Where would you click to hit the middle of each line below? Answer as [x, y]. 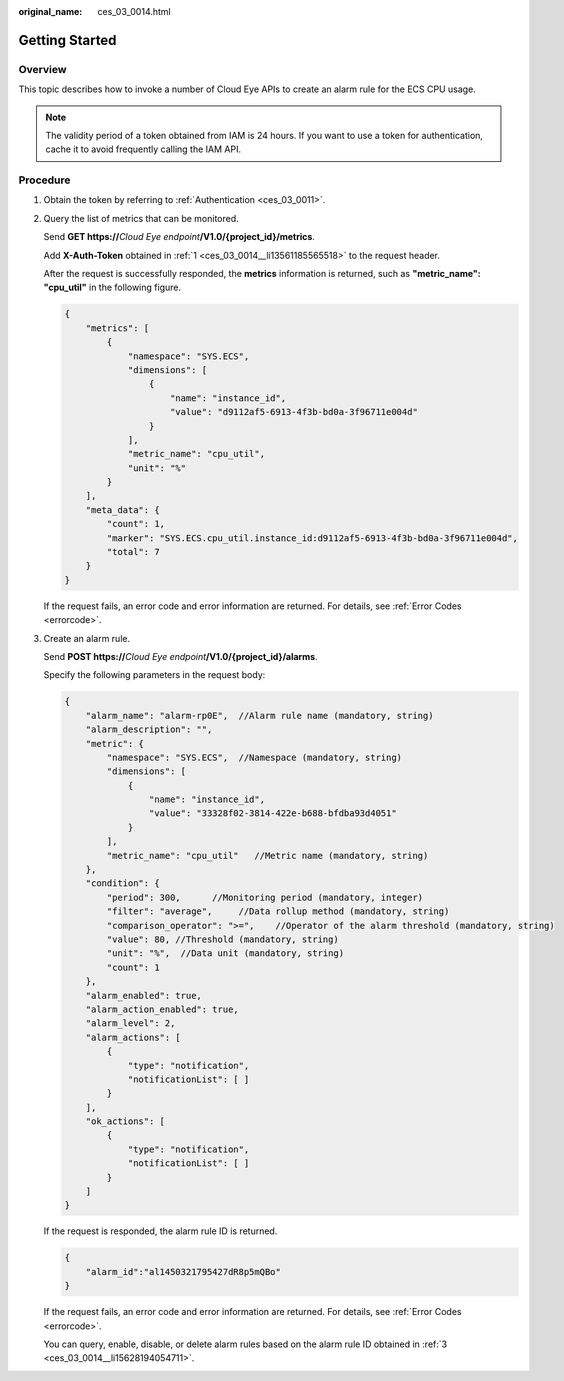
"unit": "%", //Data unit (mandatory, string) [225, 953]
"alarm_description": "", [149, 729]
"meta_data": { [122, 509]
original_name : [50, 11]
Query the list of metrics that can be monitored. [141, 218]
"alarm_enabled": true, [143, 995]
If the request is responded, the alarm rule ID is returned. [160, 1231]
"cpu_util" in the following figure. [112, 287]
